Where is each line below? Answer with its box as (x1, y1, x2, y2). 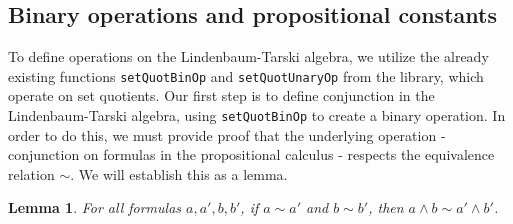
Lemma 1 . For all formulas (8, 197, 182, 218)
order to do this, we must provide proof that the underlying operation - (8, 124, 446, 145)
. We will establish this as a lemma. (70, 163, 288, 184)
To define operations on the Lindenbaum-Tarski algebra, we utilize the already (8, 46, 489, 67)
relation (8, 163, 55, 184)
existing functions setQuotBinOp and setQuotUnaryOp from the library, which (8, 65, 484, 86)
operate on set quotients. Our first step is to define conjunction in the (8, 85, 435, 106)
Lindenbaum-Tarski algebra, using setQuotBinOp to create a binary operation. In (8, 105, 506, 126)
